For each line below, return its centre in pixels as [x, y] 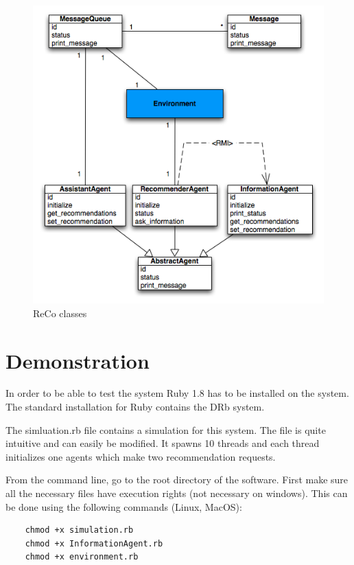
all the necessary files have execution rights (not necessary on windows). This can [177, 493]
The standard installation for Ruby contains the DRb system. [135, 407]
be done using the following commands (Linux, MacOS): [124, 506]
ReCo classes [60, 313]
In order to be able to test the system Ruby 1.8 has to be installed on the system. [177, 393]
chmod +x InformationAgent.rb [94, 543]
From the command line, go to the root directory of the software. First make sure [177, 480]
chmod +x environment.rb [82, 557]
